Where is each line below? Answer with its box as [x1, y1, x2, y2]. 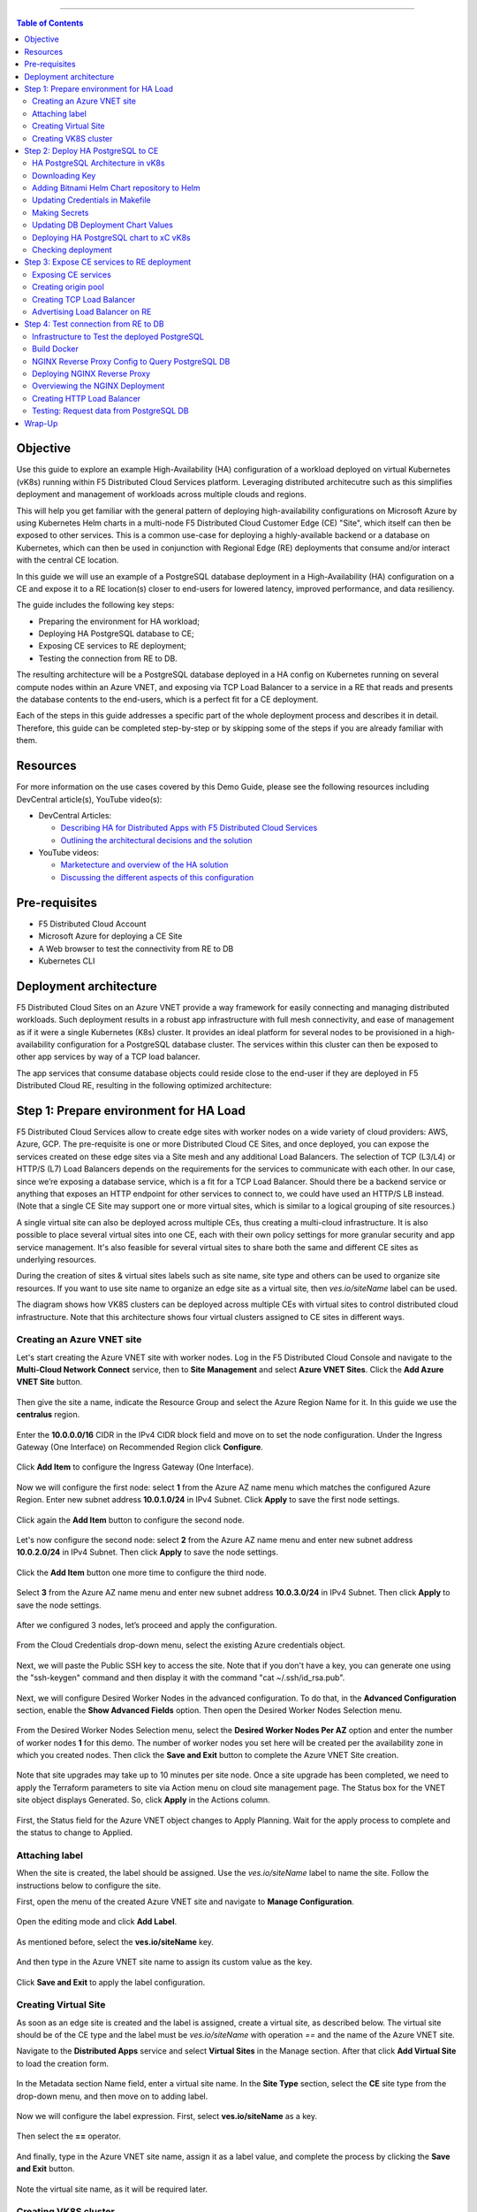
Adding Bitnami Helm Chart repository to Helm [32, 182, 201, 194]
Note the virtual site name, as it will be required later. [16, 2184, 208, 2194]
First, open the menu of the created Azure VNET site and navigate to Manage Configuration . [16, 1896, 355, 1907]
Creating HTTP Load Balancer [32, 393, 141, 403]
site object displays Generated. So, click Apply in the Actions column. [16, 1794, 270, 1805]
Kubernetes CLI [38, 956, 95, 966]
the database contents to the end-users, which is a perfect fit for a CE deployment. [16, 695, 319, 705]
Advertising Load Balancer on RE [32, 306, 152, 317]
